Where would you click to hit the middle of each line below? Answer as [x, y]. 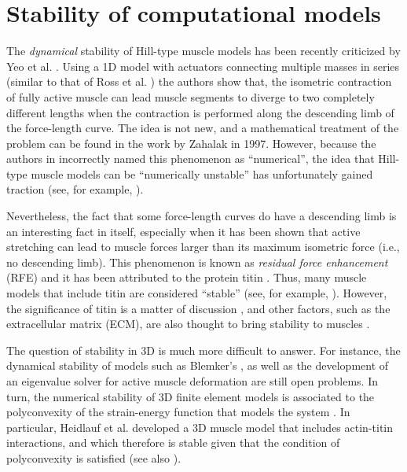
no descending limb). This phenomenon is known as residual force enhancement [197, 262]
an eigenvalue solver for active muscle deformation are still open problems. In [192, 381]
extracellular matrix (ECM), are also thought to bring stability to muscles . [188, 324]
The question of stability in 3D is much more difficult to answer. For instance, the [203, 350]
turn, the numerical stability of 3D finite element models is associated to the [191, 396]
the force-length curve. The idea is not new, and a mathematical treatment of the [203, 128]
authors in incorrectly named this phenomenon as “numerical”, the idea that [191, 159]
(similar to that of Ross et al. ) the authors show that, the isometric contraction [199, 81]
